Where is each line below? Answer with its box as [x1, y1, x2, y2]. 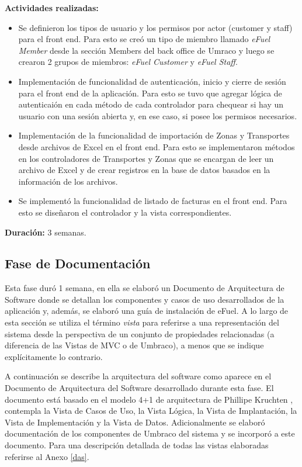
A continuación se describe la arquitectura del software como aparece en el [5, 370, 272, 382]
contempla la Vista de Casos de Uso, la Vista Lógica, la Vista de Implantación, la [5, 404, 297, 417]
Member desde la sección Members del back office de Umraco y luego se [18, 44, 275, 56]
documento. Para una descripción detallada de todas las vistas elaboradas [5, 439, 269, 451]
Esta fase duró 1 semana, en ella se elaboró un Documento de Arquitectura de [5, 282, 284, 294]
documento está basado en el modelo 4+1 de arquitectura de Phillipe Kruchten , [5, 393, 293, 405]
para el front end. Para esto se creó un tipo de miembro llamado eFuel [18, 33, 270, 45]
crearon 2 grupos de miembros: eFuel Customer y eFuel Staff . [18, 56, 238, 68]
